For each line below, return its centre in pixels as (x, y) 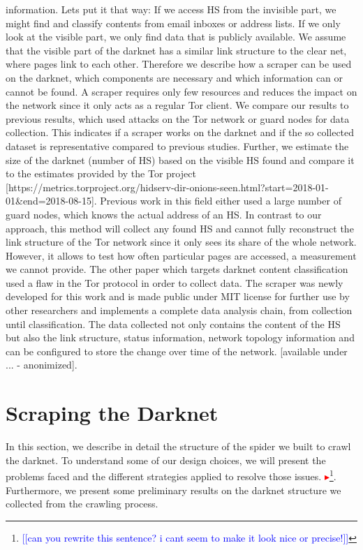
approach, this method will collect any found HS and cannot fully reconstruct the (180, 228)
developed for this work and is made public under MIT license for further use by (178, 296)
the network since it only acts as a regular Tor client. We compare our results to (177, 105)
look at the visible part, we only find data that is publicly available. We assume (176, 37)
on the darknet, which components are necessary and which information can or (175, 77)
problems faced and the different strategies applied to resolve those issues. (164, 476)
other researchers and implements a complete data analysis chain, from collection (179, 310)
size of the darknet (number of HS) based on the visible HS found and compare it (180, 159)
